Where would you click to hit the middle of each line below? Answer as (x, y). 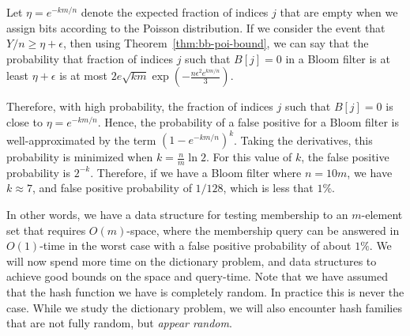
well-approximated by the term (81, 140)
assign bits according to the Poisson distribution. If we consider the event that (196, 27)
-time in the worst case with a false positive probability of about (196, 245)
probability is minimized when (80, 157)
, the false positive (345, 157)
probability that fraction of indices (90, 58)
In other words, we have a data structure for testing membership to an (177, 215)
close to (24, 121)
